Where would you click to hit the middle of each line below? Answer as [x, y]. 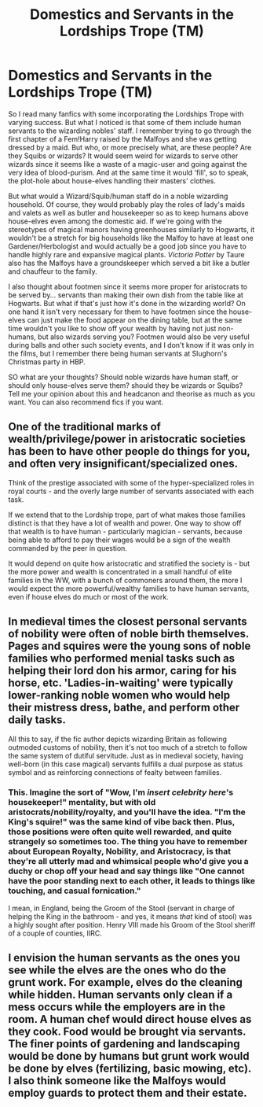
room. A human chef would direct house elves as [130, 1019]
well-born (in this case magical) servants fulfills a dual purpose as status [126, 764]
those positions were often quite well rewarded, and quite [120, 832]
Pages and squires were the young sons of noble [130, 646]
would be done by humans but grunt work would [129, 1056]
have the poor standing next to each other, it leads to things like [131, 881]
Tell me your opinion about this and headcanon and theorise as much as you [131, 393]
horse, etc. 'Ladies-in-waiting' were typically [121, 683]
